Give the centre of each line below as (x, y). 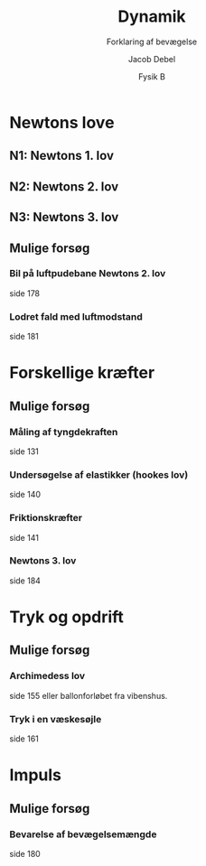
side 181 (24, 337)
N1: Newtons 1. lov (62, 156)
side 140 (25, 495)
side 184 (25, 581)
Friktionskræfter (46, 518)
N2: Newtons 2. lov (64, 186)
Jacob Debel (152, 59)
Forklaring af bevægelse (152, 42)
